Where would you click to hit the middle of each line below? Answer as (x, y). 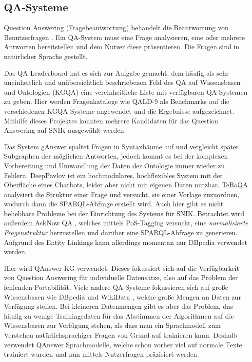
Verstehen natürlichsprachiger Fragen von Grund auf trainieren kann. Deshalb (121, 335)
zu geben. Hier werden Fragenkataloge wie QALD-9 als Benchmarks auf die (117, 101)
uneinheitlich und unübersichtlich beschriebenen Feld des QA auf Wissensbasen (122, 82)
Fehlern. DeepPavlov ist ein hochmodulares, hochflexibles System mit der (113, 175)
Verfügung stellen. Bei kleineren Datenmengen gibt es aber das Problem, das (118, 306)
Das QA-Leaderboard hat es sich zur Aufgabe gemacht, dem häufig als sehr (116, 72)
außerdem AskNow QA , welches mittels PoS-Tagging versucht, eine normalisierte (126, 223)
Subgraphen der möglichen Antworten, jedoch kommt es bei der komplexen (116, 156)
